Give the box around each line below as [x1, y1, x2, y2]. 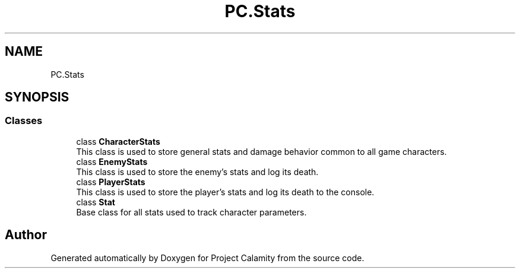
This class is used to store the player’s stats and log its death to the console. [76, 186, 375, 197]
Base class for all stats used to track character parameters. [76, 207, 307, 217]
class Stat [76, 196, 115, 207]
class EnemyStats [76, 156, 148, 167]
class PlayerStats [76, 176, 145, 187]
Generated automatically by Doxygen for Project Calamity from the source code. [50, 252, 364, 263]
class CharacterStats [76, 136, 160, 147]
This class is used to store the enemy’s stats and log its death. [76, 166, 319, 177]
